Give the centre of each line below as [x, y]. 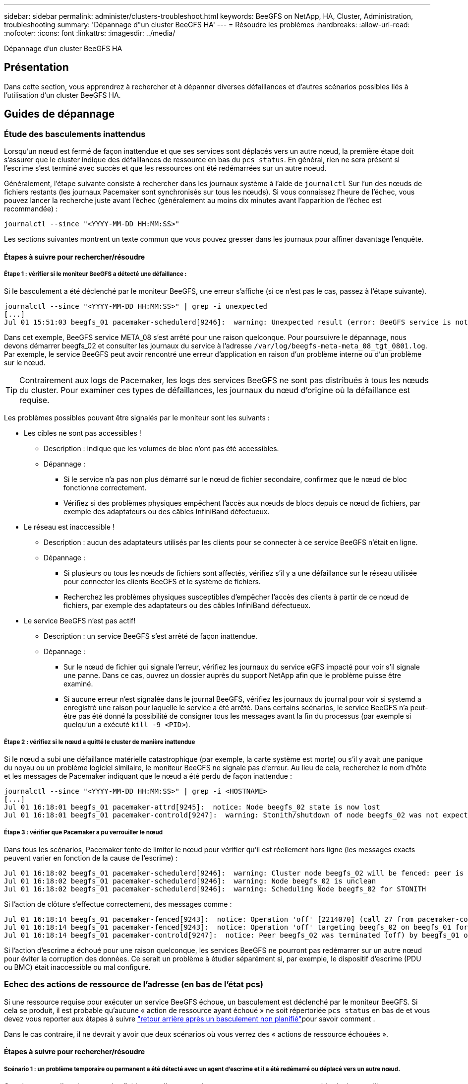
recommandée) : [31, 209]
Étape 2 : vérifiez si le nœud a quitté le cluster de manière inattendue [100, 742]
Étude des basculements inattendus [75, 134]
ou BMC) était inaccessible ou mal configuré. [77, 967]
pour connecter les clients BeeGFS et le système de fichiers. [162, 582]
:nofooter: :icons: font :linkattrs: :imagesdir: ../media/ [90, 33]
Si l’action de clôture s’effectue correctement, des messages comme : [118, 904]
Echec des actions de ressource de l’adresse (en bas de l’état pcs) [134, 984]
